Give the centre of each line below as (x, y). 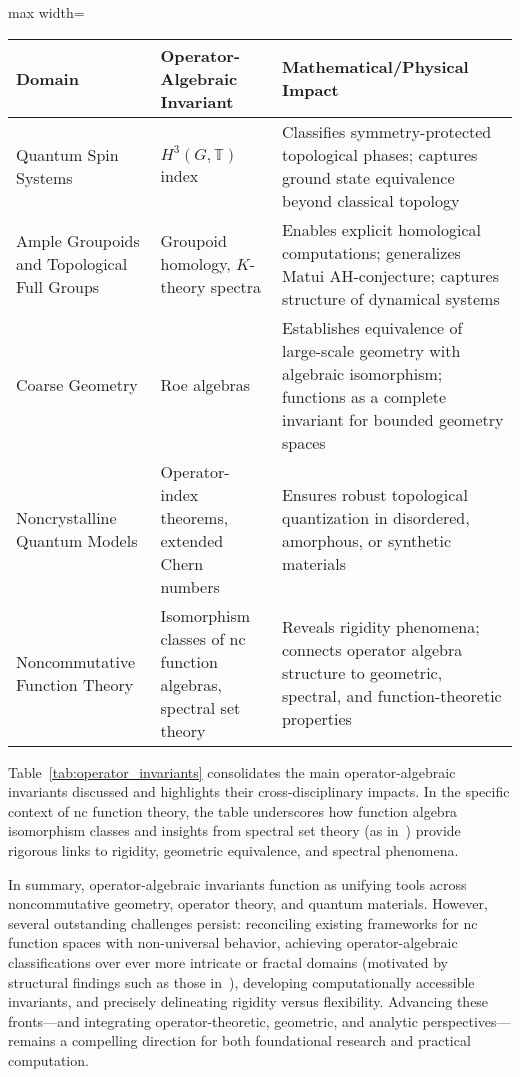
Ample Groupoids (78, 241)
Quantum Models (77, 540)
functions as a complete (364, 396)
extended (192, 540)
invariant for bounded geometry (392, 419)
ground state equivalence (368, 177)
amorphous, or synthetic (366, 540)
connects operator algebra (372, 650)
